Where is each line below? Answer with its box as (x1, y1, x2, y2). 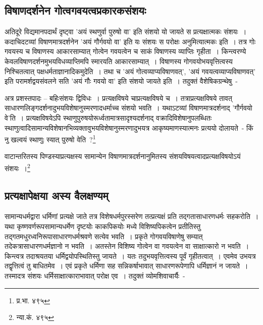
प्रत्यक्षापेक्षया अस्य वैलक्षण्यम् (5, 187, 109, 203)
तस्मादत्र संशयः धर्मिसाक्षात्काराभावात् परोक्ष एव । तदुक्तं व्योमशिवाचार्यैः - (5, 270, 185, 281)
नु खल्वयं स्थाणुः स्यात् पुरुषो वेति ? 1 (5, 133, 96, 144)
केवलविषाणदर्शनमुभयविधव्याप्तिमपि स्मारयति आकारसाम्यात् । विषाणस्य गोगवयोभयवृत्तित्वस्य (5, 56, 233, 66)
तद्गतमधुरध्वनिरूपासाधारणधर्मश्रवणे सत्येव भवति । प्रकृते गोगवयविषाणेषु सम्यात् (5, 231, 203, 241)
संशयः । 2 (5, 161, 30, 173)
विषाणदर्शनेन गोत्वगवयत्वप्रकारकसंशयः (5, 3, 146, 18)
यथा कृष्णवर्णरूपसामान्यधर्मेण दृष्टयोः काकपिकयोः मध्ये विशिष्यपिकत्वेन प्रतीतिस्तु (5, 221, 201, 232)
